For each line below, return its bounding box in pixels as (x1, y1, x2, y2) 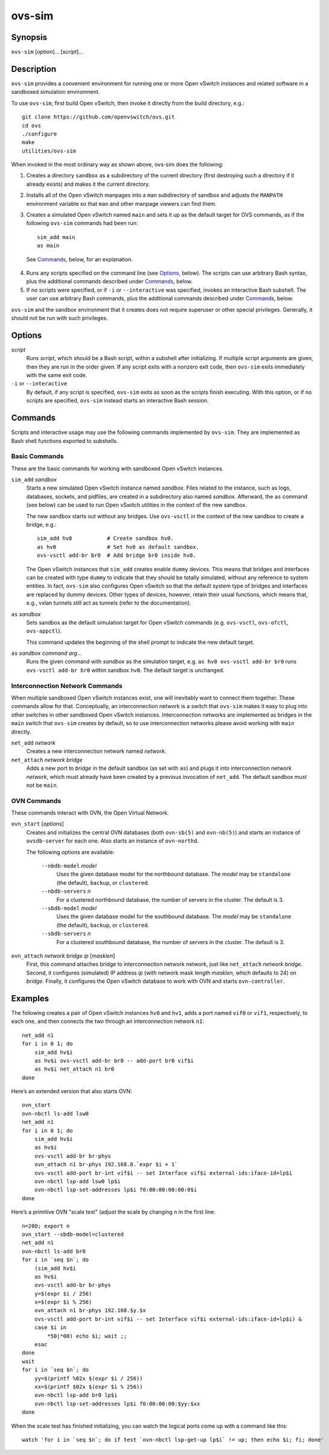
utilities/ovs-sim (22, 147, 77, 154)
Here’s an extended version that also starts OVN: (11, 1088, 132, 1095)
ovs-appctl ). (26, 627, 62, 635)
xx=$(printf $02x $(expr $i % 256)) (34, 1383, 143, 1390)
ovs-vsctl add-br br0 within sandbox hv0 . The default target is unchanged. (26, 666, 225, 674)
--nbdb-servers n (41, 887, 91, 895)
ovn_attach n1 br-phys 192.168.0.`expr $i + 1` (34, 1161, 178, 1168)
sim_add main (37, 234, 75, 240)
